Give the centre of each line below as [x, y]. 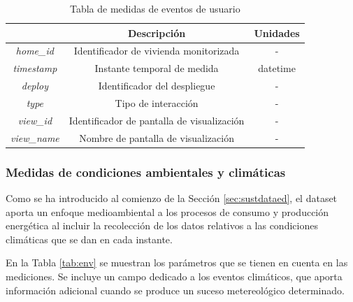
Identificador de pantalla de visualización [157, 120]
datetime [277, 68]
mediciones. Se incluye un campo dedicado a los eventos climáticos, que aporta [174, 276]
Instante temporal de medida [157, 68]
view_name [35, 137]
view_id [35, 120]
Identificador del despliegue [157, 86]
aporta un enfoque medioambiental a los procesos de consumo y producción [167, 211]
